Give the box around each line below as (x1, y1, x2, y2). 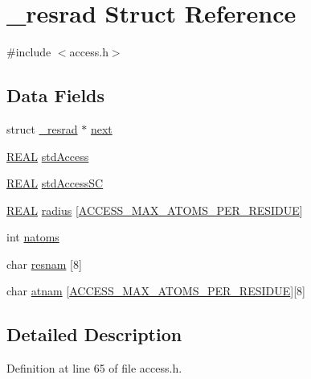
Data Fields (6, 83, 105, 108)
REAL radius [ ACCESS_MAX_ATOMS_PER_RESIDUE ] (6, 201, 303, 218)
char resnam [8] (6, 255, 82, 272)
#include (6, 43, 51, 60)
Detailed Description (6, 322, 182, 347)
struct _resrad (6, 120, 78, 137)
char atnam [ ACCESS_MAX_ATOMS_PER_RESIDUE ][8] (6, 282, 305, 299)
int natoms (6, 229, 59, 245)
